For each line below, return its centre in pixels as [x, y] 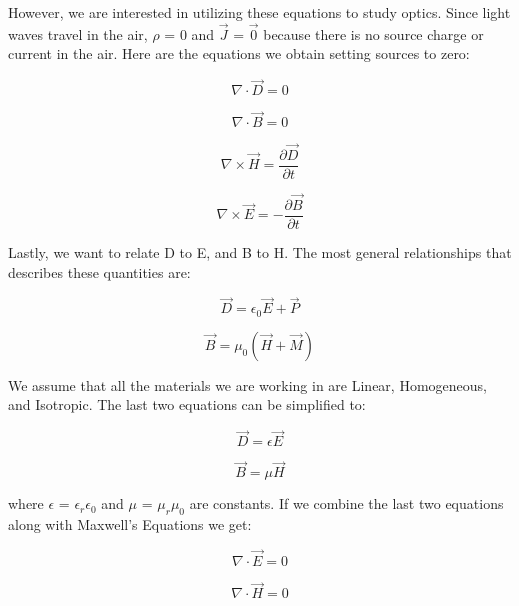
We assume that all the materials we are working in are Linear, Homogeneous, [247, 384]
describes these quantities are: [99, 271]
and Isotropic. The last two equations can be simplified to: [187, 404]
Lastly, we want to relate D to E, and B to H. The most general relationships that [260, 252]
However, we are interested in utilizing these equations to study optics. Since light [259, 12]
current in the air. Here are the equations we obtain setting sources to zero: [239, 53]
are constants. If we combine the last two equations [346, 503]
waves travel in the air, [78, 33]
